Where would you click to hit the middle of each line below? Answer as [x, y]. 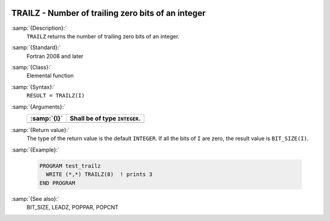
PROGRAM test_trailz [70, 166]
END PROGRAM [57, 183]
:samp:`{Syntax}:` [33, 87]
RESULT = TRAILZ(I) [56, 96]
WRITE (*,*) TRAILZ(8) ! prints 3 [99, 174]
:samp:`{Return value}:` [41, 130]
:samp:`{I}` [47, 119]
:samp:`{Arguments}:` [38, 107]
